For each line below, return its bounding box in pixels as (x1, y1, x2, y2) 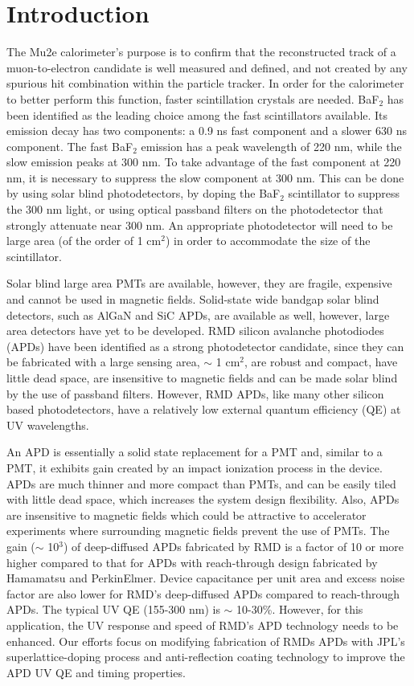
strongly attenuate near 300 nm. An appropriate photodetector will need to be (6, 216, 393, 233)
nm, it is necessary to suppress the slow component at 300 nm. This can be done (6, 169, 404, 186)
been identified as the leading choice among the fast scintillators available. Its (6, 106, 388, 123)
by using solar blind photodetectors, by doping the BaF (6, 185, 281, 202)
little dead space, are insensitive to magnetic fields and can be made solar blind (6, 370, 398, 386)
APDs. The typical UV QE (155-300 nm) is (6, 601, 220, 618)
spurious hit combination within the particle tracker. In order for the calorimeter (6, 75, 404, 92)
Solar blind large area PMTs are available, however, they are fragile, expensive (6, 275, 392, 292)
